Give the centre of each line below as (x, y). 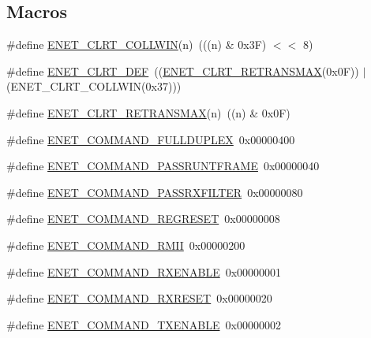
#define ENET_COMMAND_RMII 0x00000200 (126, 245)
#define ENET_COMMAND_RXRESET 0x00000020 (139, 298)
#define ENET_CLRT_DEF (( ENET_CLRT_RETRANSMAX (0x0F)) (183, 71)
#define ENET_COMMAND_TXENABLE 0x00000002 (144, 324)
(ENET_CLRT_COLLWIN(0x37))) (94, 86)
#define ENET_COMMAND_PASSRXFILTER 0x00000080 (155, 192)
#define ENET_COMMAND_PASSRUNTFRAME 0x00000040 (163, 166)
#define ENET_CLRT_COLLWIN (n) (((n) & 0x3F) (137, 45)
